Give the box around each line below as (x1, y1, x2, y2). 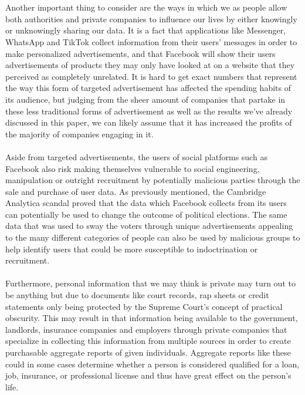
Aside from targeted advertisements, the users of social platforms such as (5, 150, 267, 163)
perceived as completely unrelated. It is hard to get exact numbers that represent (5, 70, 297, 82)
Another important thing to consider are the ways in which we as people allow (5, 1, 287, 13)
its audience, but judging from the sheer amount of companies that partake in (5, 93, 286, 105)
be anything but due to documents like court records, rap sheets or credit (5, 289, 269, 301)
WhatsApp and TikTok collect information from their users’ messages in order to (5, 35, 297, 48)
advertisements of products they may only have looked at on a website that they (5, 59, 295, 71)
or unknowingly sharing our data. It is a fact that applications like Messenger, (5, 24, 286, 36)
